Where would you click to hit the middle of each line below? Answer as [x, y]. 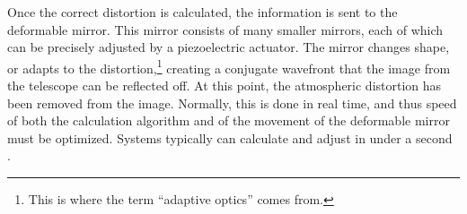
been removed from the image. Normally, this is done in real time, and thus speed [232, 103]
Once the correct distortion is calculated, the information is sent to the [203, 12]
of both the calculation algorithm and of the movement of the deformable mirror [229, 120]
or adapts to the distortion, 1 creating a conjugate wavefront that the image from [229, 66]
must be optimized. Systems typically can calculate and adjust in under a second [230, 137]
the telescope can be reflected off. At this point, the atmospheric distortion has [225, 86]
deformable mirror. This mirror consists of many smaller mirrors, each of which [225, 29]
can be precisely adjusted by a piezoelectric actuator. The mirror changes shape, [229, 47]
